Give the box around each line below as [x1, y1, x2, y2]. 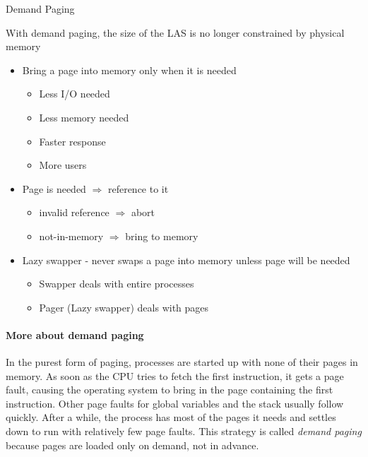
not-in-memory [39, 228, 104, 243]
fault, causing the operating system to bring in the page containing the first [6, 382, 333, 397]
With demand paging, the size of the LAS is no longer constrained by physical [6, 25, 345, 40]
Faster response [39, 133, 106, 148]
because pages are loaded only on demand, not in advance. [6, 437, 259, 452]
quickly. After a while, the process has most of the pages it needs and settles [6, 410, 336, 425]
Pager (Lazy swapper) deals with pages [39, 299, 209, 314]
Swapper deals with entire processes [39, 276, 194, 291]
